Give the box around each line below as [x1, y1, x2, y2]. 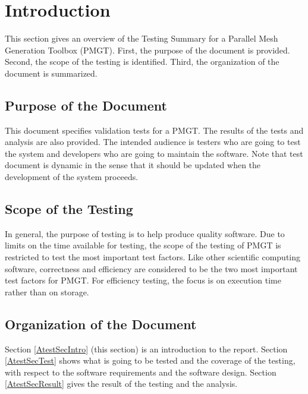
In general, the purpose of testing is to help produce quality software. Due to [5, 227, 285, 239]
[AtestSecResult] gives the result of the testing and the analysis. [5, 377, 238, 390]
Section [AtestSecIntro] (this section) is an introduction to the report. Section [5, 342, 288, 355]
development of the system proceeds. [5, 171, 139, 183]
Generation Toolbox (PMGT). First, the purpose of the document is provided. [5, 43, 290, 56]
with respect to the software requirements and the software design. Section [5, 365, 276, 378]
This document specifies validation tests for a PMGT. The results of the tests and [5, 124, 304, 136]
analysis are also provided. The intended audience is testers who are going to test [5, 135, 301, 148]
